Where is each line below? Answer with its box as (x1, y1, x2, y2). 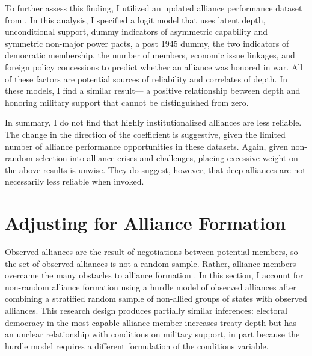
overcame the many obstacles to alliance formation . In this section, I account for (5, 269, 304, 281)
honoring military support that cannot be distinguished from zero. (5, 96, 249, 108)
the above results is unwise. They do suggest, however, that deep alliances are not (5, 163, 306, 176)
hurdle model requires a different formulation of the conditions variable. (5, 339, 269, 352)
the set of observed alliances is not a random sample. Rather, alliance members (5, 257, 296, 269)
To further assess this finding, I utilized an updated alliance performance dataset (5, 2, 302, 14)
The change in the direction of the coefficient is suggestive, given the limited (5, 127, 286, 140)
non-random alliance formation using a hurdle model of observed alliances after (5, 280, 296, 293)
